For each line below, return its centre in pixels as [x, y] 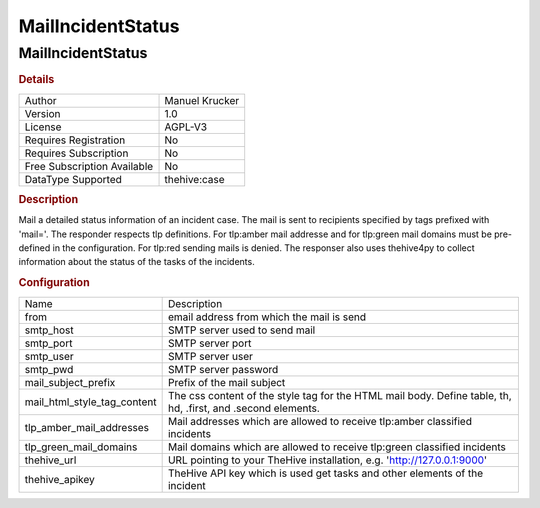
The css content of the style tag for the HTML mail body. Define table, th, [339, 395]
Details [36, 80]
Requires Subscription [76, 153]
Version [42, 113]
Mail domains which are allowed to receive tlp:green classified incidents [337, 447]
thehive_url [50, 460]
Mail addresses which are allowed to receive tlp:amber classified [319, 421]
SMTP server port [209, 343]
